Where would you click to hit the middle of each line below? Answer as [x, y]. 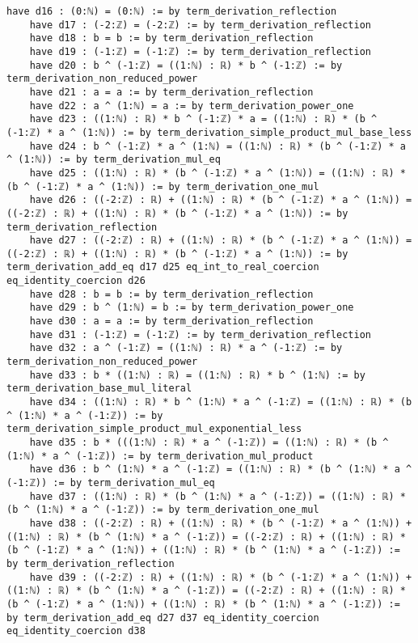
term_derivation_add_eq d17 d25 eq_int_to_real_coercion [163, 267]
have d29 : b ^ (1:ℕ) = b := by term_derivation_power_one [192, 308]
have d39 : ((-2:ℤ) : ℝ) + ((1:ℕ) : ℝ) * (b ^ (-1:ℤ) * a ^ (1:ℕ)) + [221, 577]
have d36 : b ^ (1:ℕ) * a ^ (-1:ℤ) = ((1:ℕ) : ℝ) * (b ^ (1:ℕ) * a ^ [221, 470]
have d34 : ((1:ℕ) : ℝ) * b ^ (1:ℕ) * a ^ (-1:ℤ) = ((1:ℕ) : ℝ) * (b [221, 402]
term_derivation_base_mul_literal [99, 389]
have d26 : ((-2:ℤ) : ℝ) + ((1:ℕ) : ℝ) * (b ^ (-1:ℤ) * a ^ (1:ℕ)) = [221, 200]
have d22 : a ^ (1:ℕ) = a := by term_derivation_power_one [192, 106]
